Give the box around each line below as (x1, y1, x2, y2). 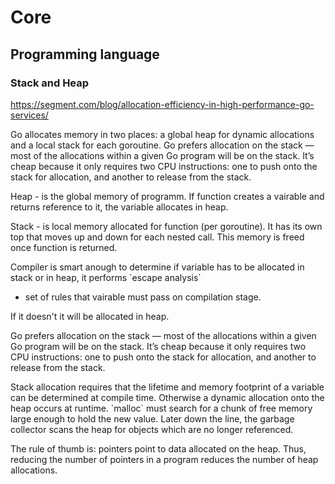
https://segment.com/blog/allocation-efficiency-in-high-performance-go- (10, 98, 315, 110)
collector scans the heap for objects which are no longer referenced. (10, 423, 294, 435)
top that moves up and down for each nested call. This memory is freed (10, 231, 305, 243)
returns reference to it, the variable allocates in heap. (10, 201, 229, 213)
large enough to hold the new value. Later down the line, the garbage (10, 412, 295, 425)
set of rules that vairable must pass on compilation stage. (24, 291, 262, 303)
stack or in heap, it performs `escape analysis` (10, 271, 202, 283)
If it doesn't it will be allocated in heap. (10, 310, 170, 322)
